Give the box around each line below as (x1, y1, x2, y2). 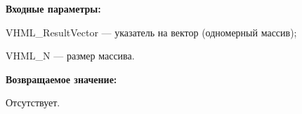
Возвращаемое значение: (6, 71, 117, 86)
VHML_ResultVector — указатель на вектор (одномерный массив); (6, 24, 297, 39)
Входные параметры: (6, 1, 101, 15)
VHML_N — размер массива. (6, 48, 135, 63)
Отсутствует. (6, 95, 60, 110)
